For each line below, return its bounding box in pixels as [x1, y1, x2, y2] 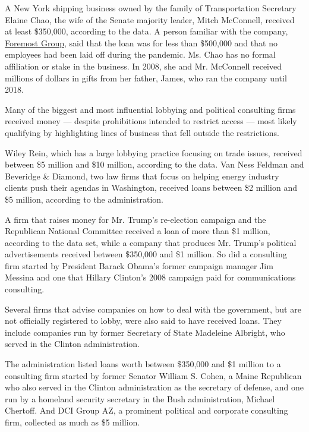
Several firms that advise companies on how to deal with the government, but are [5, 302, 301, 315]
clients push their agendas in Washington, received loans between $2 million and [5, 181, 298, 194]
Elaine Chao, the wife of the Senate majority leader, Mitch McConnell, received [5, 13, 295, 26]
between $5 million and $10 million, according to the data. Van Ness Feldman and [5, 158, 304, 171]
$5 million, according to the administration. [5, 193, 163, 205]
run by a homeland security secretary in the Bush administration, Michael [5, 392, 275, 405]
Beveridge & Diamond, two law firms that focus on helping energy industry [5, 169, 279, 182]
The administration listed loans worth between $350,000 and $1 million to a [5, 358, 281, 370]
